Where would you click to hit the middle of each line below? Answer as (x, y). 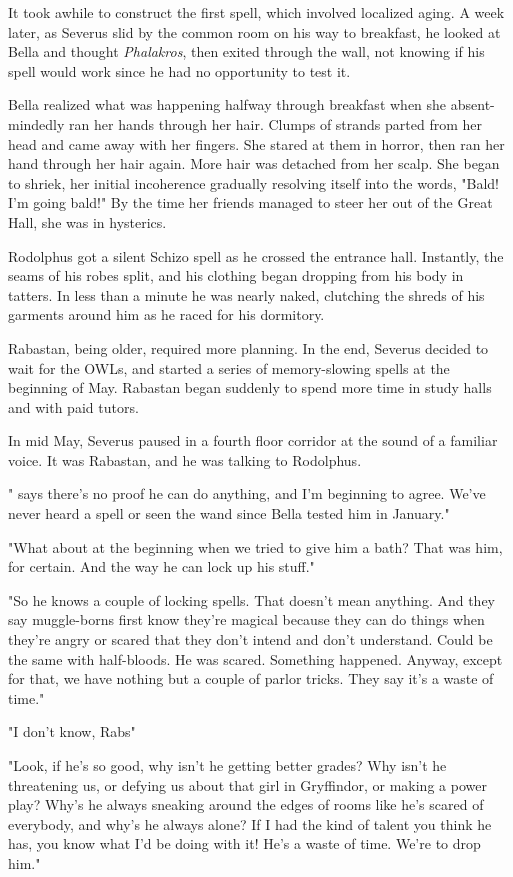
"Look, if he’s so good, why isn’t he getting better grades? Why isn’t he (227, 765)
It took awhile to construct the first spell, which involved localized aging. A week (256, 12)
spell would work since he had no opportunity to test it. (179, 70)
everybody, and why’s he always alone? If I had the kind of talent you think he (250, 823)
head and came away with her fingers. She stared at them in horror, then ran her (256, 143)
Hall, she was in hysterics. (87, 221)
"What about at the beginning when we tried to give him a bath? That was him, (255, 546)
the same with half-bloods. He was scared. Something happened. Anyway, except (255, 658)
